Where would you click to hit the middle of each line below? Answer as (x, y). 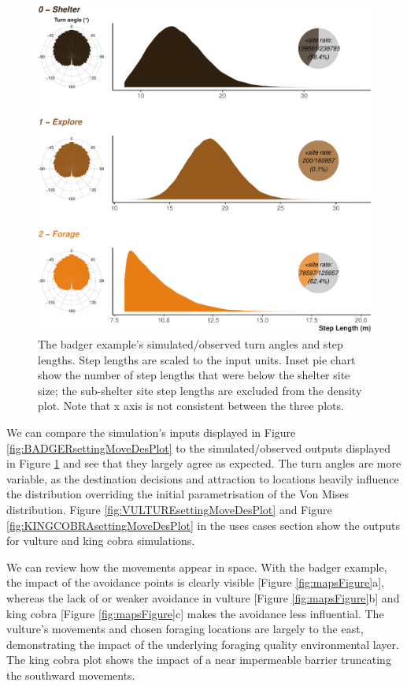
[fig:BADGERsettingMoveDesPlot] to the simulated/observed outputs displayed (198, 447)
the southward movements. (71, 675)
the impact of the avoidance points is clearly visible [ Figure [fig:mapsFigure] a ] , (196, 582)
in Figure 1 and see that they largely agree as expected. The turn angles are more (204, 463)
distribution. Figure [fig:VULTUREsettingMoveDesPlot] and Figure (169, 509)
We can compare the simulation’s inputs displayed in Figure (151, 432)
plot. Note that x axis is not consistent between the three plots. (191, 406)
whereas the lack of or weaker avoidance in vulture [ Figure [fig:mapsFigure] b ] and (203, 597)
